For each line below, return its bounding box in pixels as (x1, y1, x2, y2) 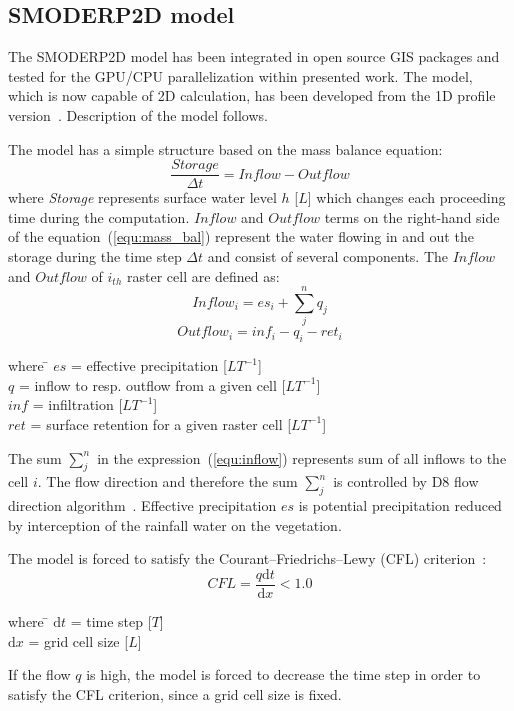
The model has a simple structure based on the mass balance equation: (8, 138, 443, 159)
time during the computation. (8, 206, 190, 227)
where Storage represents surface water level (8, 187, 277, 208)
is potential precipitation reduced (298, 495, 502, 516)
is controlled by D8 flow (333, 471, 479, 492)
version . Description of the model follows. (8, 104, 268, 125)
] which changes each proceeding (307, 187, 506, 208)
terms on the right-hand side (324, 206, 500, 227)
